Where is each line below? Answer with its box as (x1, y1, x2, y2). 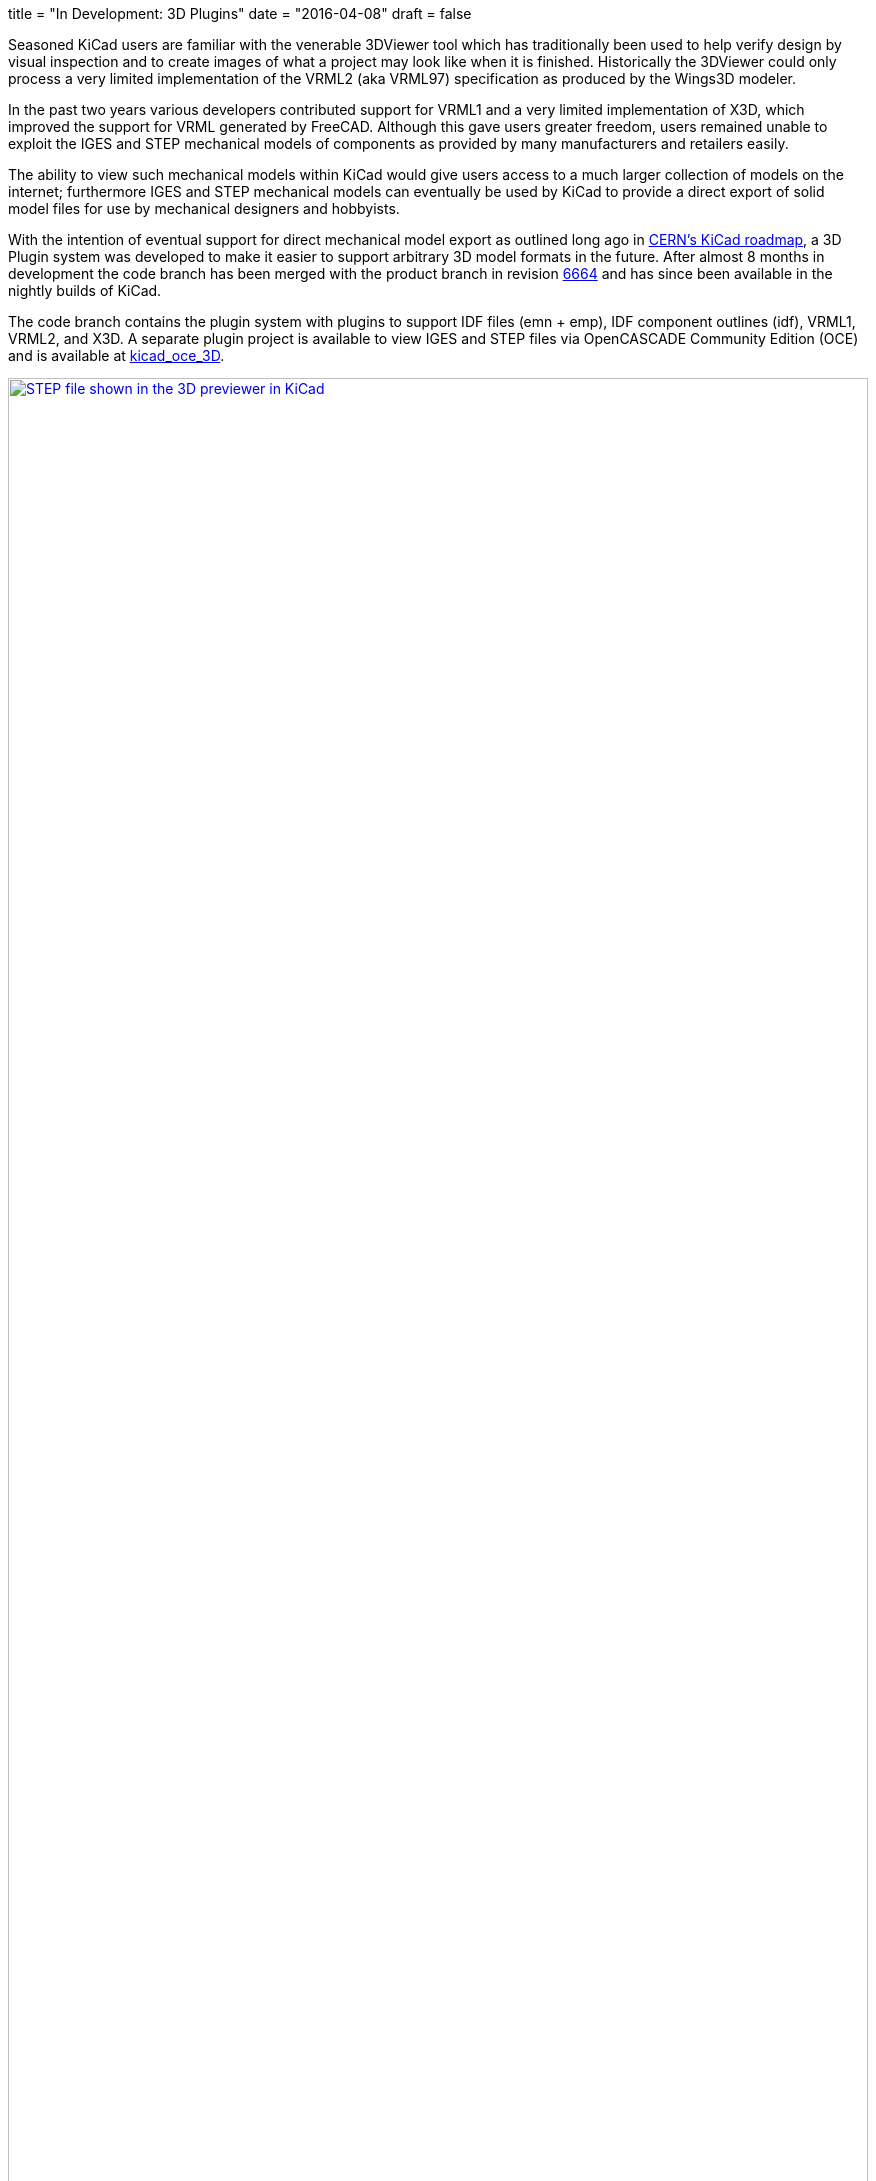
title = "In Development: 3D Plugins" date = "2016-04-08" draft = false (8, 5, 472, 22)
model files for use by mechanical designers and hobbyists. (8, 200, 400, 217)
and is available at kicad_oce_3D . (8, 347, 225, 364)
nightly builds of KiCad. (8, 282, 162, 299)
